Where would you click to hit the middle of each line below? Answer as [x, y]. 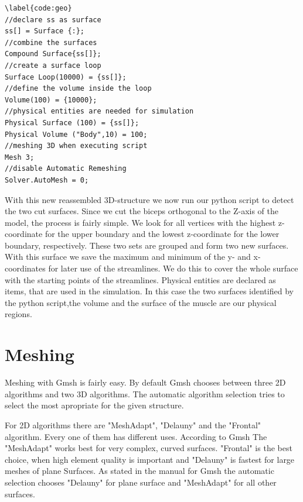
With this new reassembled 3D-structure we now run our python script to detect [149, 199]
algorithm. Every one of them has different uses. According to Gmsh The [136, 436]
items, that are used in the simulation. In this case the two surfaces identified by [149, 291]
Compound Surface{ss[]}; [53, 54]
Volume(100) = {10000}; [51, 100]
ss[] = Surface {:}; [45, 31]
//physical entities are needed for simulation [99, 111]
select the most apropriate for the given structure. [94, 405]
